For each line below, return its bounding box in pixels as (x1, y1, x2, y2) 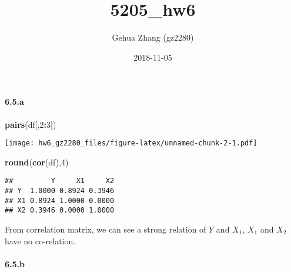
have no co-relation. (5, 234, 76, 247)
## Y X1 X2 (5, 177, 115, 185)
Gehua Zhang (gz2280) (112, 31, 194, 44)
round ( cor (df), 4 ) (5, 155, 69, 168)
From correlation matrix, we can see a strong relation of (5, 223, 206, 235)
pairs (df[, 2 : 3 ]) (5, 118, 56, 130)
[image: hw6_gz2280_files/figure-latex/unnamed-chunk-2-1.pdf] (5, 139, 257, 148)
